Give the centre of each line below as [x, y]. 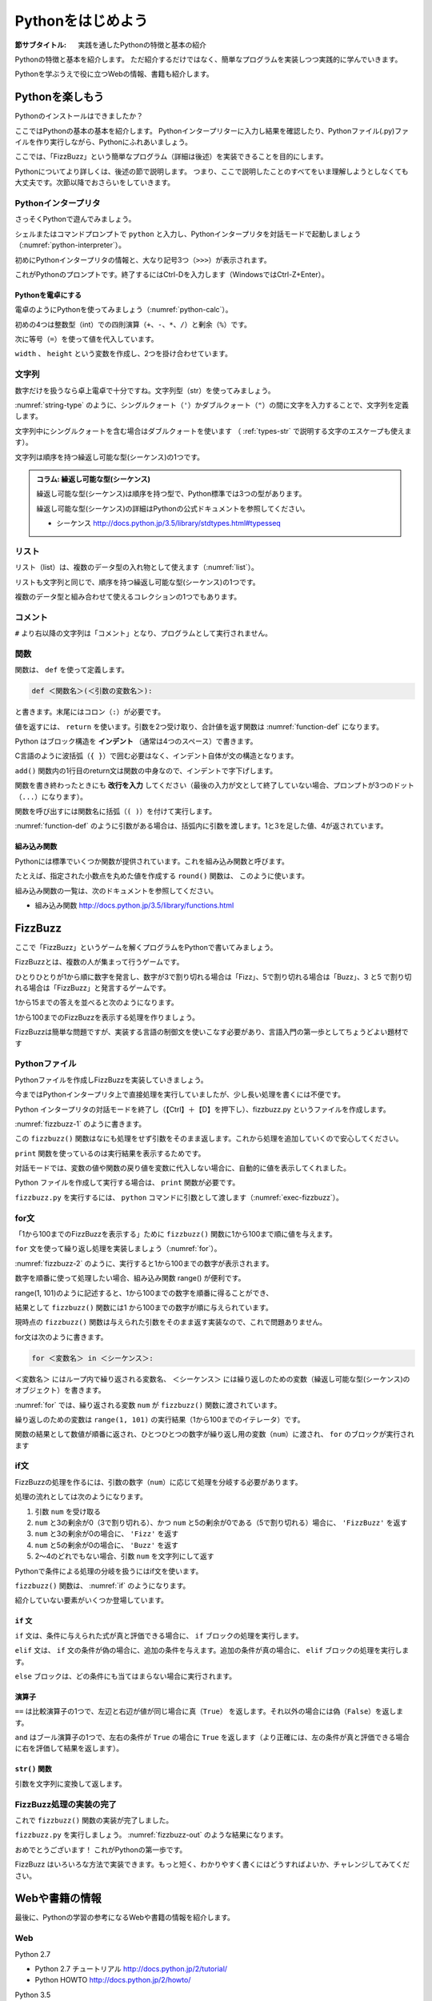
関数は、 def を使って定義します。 [72, 670]
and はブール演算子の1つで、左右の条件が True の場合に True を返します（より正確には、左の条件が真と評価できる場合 [212, 1738]
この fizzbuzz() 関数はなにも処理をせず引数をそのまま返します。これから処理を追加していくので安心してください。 [209, 1139]
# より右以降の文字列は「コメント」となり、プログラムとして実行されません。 [143, 633]
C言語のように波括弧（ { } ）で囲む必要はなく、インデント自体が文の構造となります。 [156, 756]
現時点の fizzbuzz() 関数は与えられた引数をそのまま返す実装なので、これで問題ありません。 [171, 1322]
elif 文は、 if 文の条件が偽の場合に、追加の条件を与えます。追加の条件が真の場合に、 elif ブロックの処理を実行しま [212, 1650]
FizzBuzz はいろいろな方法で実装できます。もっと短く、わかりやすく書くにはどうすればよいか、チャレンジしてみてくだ [212, 1864]
